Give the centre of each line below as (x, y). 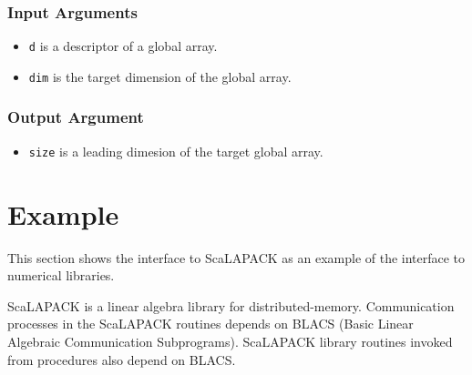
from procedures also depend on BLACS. (122, 359)
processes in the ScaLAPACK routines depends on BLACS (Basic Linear (210, 324)
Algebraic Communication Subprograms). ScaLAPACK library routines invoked (230, 341)
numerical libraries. (61, 275)
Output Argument (76, 117)
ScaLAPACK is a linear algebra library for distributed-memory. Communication (231, 305)
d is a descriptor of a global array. (123, 46)
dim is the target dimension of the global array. (160, 76)
